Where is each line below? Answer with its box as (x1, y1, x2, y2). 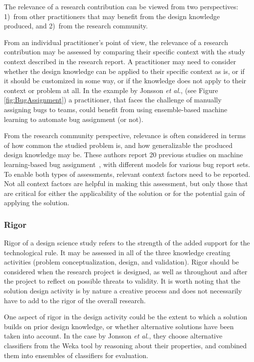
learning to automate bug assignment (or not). (4, 114, 143, 124)
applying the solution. (4, 197, 69, 208)
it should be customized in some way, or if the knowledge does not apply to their (4, 75, 247, 86)
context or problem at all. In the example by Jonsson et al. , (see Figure (4, 85, 218, 95)
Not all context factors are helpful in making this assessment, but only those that (4, 178, 248, 189)
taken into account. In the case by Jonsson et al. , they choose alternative (4, 331, 223, 341)
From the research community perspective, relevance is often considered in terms (4, 130, 246, 141)
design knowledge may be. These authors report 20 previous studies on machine (4, 149, 243, 160)
